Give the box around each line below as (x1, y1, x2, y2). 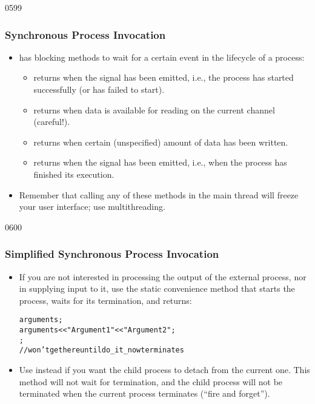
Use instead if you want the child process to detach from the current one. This (19, 363, 310, 375)
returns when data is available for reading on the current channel (33, 103, 275, 116)
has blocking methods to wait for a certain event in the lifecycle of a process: (19, 50, 305, 63)
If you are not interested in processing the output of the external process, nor (19, 270, 307, 283)
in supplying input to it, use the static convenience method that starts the (19, 282, 295, 295)
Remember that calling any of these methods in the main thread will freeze (19, 188, 299, 201)
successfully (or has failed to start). (33, 83, 165, 95)
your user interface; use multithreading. (19, 200, 165, 213)
